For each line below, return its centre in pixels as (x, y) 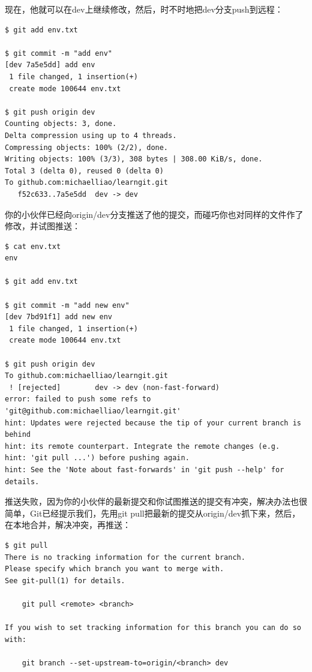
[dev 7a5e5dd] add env (50, 65)
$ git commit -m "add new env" (67, 305)
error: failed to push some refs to (78, 399)
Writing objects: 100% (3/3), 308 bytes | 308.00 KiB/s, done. (134, 159)
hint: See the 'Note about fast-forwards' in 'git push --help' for (145, 469)
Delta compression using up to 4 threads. (91, 135)
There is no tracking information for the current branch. (125, 557)
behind (18, 435)
